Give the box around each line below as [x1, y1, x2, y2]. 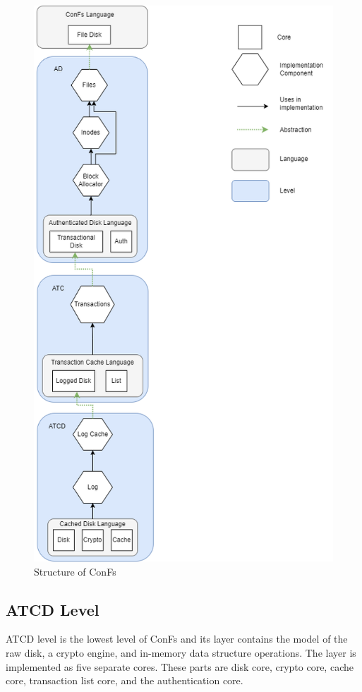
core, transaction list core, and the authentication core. [6, 673, 243, 688]
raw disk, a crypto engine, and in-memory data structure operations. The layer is [6, 645, 356, 660]
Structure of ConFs [34, 564, 116, 578]
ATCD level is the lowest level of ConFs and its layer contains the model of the [6, 631, 348, 646]
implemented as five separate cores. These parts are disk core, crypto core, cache [6, 659, 354, 674]
